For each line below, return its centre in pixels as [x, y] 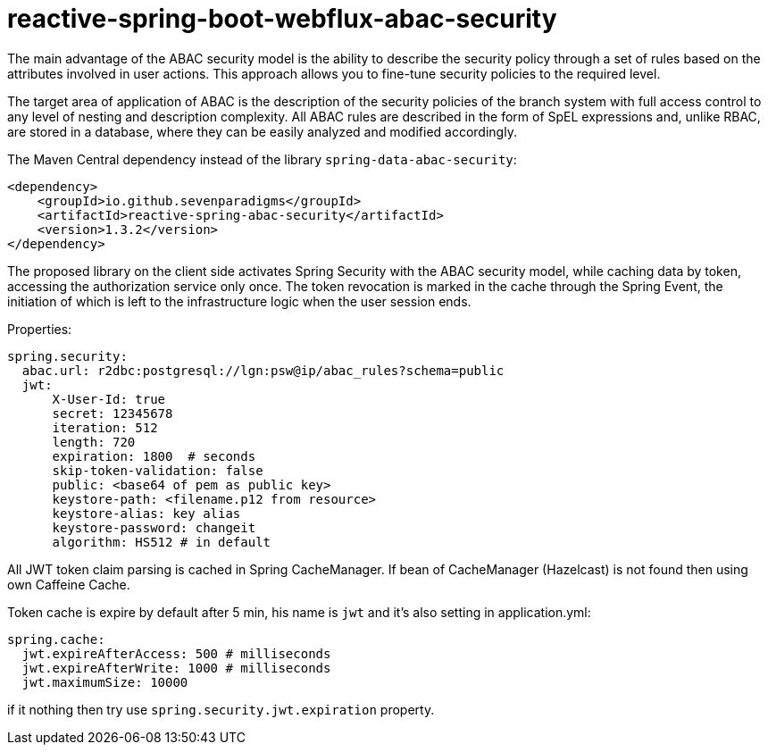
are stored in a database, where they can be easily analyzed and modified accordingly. [262, 131]
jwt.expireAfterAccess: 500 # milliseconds [176, 653]
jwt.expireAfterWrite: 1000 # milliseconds [176, 668]
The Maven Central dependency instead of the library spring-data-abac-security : [262, 159]
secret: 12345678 [113, 413]
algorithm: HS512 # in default [162, 542]
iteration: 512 [105, 427]
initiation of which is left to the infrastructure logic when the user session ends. [239, 301]
